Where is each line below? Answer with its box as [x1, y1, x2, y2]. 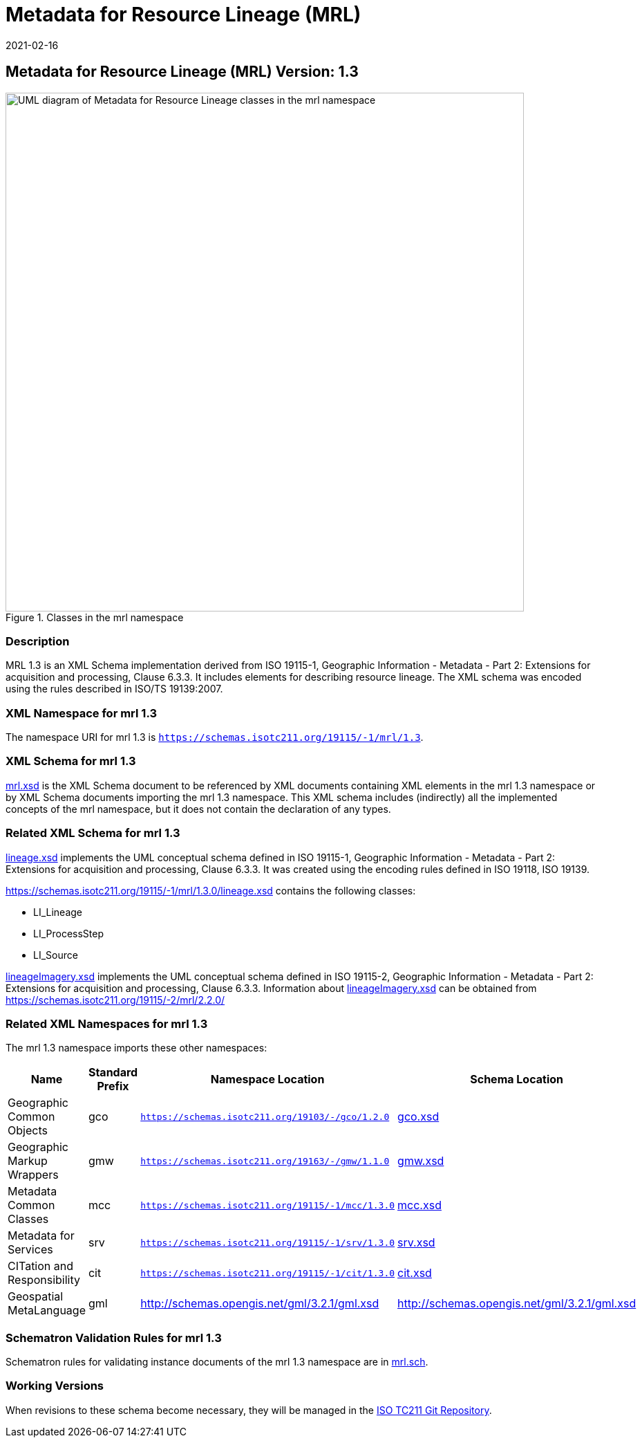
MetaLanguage [8, 1303, 86, 1318]
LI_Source [33, 948, 78, 961]
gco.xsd [397, 1110, 440, 1124]
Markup [8, 1154, 48, 1168]
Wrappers [8, 1168, 59, 1182]
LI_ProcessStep [33, 927, 104, 939]
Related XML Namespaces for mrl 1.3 [6, 1016, 208, 1031]
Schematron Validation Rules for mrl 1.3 [6, 1330, 222, 1345]
